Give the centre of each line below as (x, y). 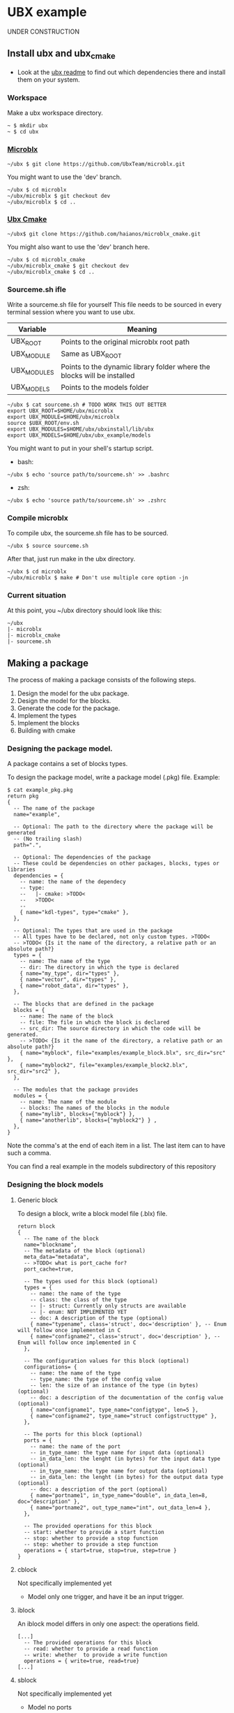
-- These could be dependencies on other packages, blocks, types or (116, 864)
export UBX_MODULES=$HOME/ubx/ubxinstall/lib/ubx (81, 429)
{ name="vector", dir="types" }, (68, 980)
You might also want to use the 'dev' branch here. (78, 247)
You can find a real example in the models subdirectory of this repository (112, 1166)
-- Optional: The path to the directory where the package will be (114, 827)
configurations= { (50, 1367)
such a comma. (29, 1153)
